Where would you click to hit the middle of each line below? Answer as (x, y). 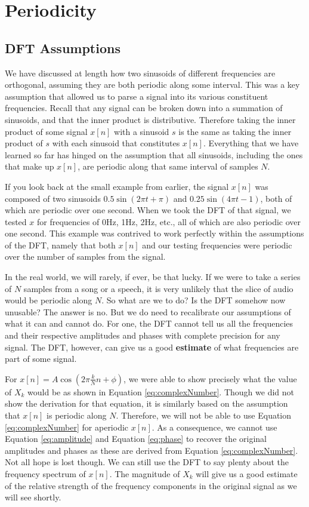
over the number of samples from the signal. (85, 256)
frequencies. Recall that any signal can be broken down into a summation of (144, 108)
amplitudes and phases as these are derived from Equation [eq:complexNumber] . (152, 450)
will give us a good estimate (247, 473)
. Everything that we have (251, 143)
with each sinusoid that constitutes (116, 143)
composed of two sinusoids (53, 198)
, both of (276, 198)
